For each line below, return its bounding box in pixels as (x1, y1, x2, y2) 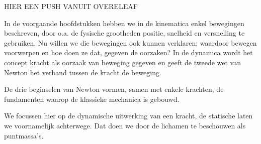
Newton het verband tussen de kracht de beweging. (4, 67, 161, 77)
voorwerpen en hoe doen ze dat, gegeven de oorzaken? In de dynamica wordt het (4, 47, 253, 58)
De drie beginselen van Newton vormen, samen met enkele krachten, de (4, 84, 224, 94)
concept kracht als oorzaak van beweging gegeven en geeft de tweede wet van (4, 57, 241, 67)
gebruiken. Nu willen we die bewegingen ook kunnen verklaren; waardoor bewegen (4, 37, 257, 48)
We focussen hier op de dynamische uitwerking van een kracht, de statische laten (4, 110, 253, 121)
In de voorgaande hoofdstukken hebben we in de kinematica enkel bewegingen (4, 18, 244, 28)
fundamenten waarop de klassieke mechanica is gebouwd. (4, 93, 180, 104)
